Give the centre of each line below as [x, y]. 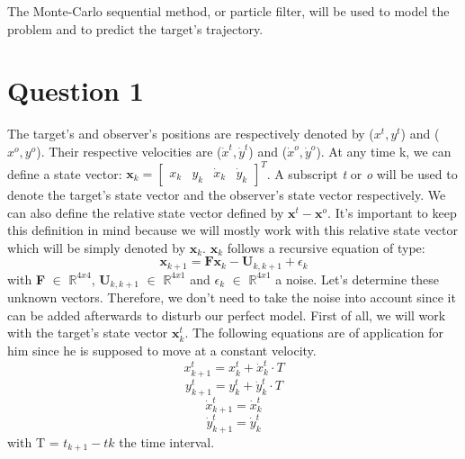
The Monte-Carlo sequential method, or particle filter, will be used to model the [228, 11]
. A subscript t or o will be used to [362, 173]
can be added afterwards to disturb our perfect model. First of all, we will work [227, 315]
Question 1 [76, 90]
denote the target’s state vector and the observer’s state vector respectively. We [227, 194]
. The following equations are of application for [314, 333]
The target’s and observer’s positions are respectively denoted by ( [191, 134]
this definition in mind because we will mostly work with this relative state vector [232, 230]
